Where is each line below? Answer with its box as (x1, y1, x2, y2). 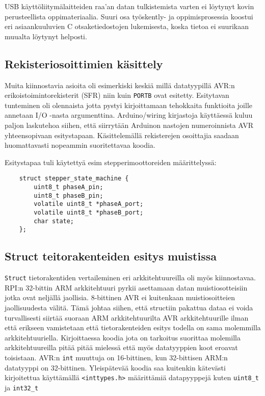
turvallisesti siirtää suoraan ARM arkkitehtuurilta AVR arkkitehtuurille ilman (5, 312, 249, 323)
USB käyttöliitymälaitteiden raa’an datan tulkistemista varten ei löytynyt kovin (5, 1, 254, 11)
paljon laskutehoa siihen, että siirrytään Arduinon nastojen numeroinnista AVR (5, 120, 254, 130)
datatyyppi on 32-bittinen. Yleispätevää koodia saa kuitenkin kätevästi (5, 362, 226, 373)
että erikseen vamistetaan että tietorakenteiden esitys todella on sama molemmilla (5, 322, 261, 333)
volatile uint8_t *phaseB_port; (34, 209, 144, 217)
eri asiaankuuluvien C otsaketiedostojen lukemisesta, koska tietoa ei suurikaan (5, 21, 249, 32)
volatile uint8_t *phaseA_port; (34, 200, 144, 208)
